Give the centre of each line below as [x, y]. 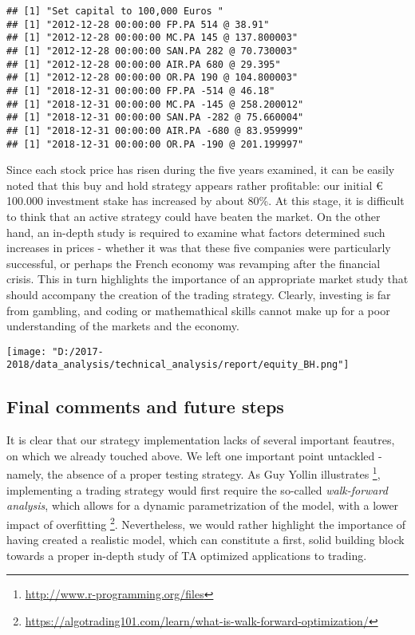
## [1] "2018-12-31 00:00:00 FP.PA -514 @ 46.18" [141, 91]
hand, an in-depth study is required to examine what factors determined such [196, 232]
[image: [27, 351]
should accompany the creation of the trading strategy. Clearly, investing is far [199, 294]
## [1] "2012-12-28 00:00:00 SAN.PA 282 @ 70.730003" [152, 51]
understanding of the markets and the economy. [123, 326]
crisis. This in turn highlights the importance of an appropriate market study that [207, 279]
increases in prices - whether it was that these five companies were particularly [199, 248]
